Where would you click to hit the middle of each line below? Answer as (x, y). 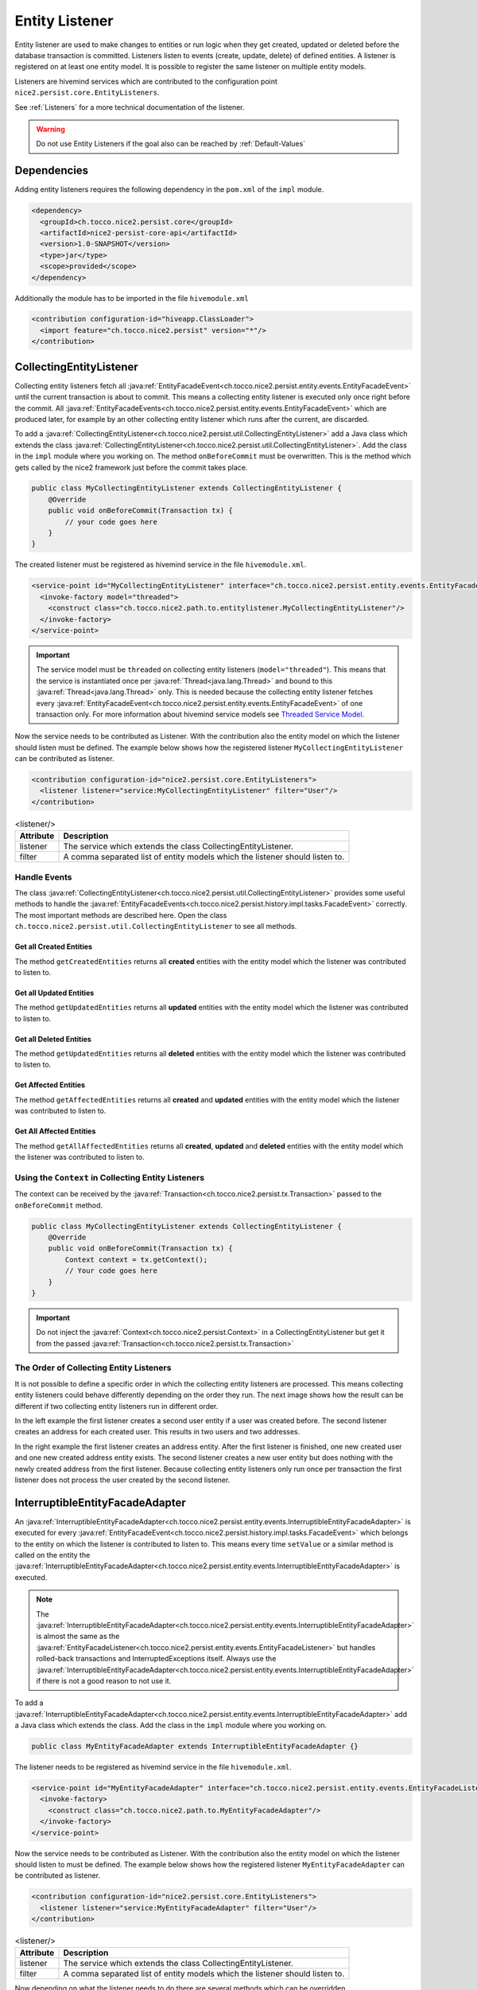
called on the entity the (52, 1555)
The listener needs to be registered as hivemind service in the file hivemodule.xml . (153, 1767)
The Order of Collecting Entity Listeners (93, 1368)
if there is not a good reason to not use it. (104, 1680)
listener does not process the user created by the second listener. (122, 1480)
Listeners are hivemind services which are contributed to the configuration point (146, 81)
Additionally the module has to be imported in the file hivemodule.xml (132, 298)
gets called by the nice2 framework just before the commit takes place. (131, 467)
